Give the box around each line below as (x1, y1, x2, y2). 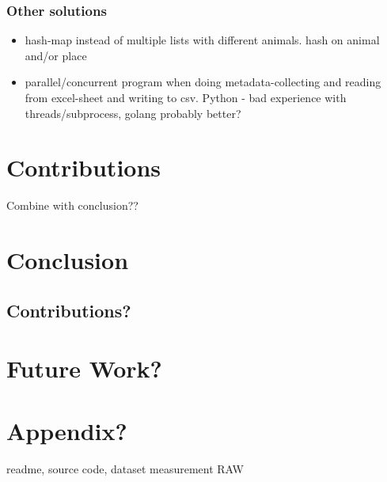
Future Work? (6, 352, 162, 385)
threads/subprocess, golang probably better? (25, 104, 241, 121)
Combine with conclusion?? (6, 197, 138, 214)
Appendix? (6, 414, 127, 446)
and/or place (25, 47, 87, 63)
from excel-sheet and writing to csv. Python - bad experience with (25, 89, 347, 105)
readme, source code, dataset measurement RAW (6, 460, 244, 476)
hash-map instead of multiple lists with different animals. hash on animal (25, 32, 380, 48)
